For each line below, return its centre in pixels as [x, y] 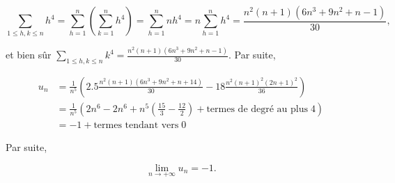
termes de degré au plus [257, 109]
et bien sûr [29, 55]
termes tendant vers [136, 125]
